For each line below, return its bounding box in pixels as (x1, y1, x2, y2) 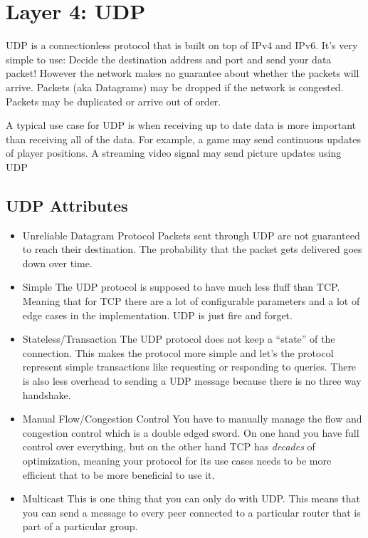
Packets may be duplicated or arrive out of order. (6, 93, 221, 108)
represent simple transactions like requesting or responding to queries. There (22, 359, 357, 374)
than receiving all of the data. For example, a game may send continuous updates (6, 131, 362, 146)
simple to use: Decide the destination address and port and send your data (6, 51, 332, 66)
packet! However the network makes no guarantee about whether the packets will (6, 66, 359, 81)
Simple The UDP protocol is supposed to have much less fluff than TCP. (22, 279, 340, 294)
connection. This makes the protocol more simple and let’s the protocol (22, 345, 334, 360)
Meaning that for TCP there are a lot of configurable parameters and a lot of (22, 294, 360, 309)
